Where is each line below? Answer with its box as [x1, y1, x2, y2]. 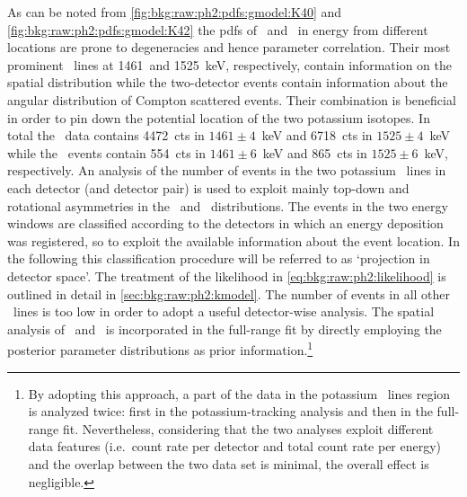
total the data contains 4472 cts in [7, 126, 205, 145]
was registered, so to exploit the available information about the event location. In [7, 231, 460, 250]
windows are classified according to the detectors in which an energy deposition [7, 214, 444, 233]
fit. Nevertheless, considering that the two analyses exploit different [62, 419, 434, 438]
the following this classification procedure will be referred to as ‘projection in [7, 249, 430, 268]
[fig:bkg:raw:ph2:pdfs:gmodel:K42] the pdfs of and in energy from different [7, 20, 428, 39]
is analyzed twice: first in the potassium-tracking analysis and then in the [28, 402, 433, 421]
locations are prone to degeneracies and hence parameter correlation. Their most [7, 38, 451, 57]
